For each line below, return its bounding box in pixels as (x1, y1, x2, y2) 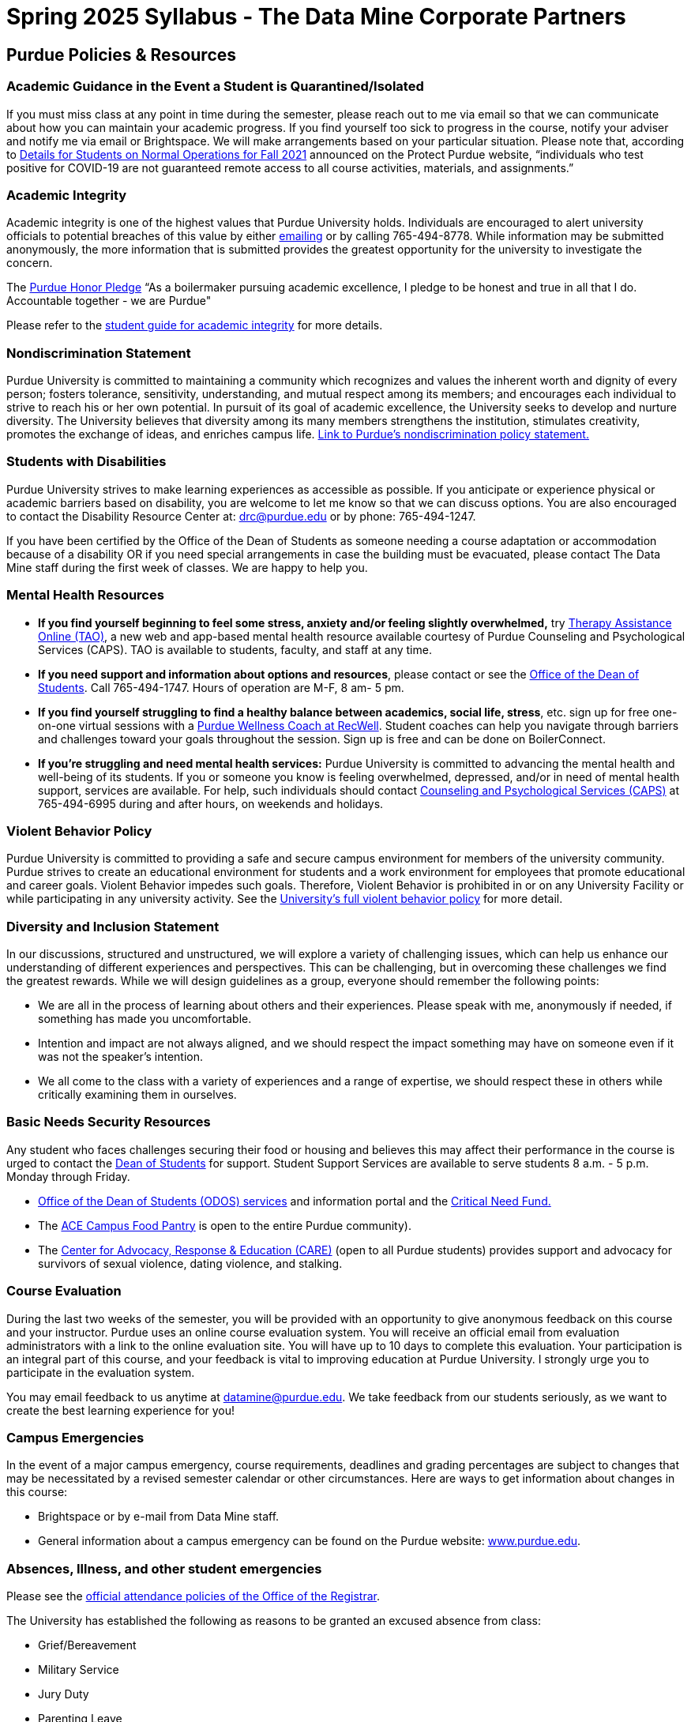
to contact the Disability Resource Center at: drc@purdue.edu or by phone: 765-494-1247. (6, 509, 476, 523)
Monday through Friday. (6, 1169, 130, 1183)
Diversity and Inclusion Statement (6, 918, 220, 934)
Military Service (38, 1663, 119, 1677)
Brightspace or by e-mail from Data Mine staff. (38, 1510, 280, 1524)
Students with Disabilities (6, 453, 167, 470)
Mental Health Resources (6, 587, 164, 603)
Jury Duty (38, 1687, 89, 1701)
